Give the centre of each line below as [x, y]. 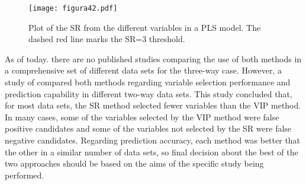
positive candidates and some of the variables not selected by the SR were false [148, 128]
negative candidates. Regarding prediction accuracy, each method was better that [153, 140]
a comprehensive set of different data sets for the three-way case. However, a [143, 70]
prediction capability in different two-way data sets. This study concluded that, [149, 93]
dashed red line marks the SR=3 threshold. [107, 39]
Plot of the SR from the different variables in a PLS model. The [145, 27]
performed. [25, 175]
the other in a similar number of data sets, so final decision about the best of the [152, 151]
